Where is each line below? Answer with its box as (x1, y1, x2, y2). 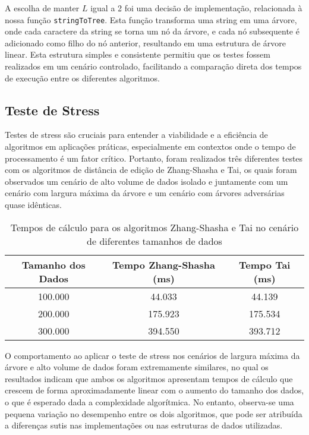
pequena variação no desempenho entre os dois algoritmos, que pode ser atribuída (5, 407, 302, 420)
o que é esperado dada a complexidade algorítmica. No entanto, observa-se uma (5, 395, 294, 408)
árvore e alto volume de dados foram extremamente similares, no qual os (5, 361, 269, 373)
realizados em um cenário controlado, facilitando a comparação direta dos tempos (5, 60, 302, 72)
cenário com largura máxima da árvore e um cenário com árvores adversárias (5, 187, 285, 199)
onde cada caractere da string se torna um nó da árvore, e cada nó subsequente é (5, 25, 299, 37)
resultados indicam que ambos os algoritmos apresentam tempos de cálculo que (5, 372, 293, 384)
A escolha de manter (5, 2, 80, 14)
